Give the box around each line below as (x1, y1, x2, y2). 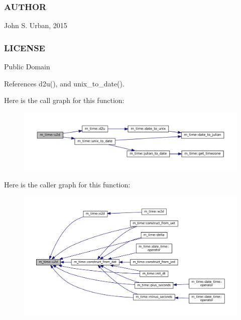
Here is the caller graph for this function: (4, 179, 131, 189)
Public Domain (4, 61, 50, 72)
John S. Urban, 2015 (4, 20, 67, 31)
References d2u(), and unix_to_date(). (4, 78, 125, 88)
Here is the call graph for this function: (4, 95, 125, 105)
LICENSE (4, 41, 45, 54)
